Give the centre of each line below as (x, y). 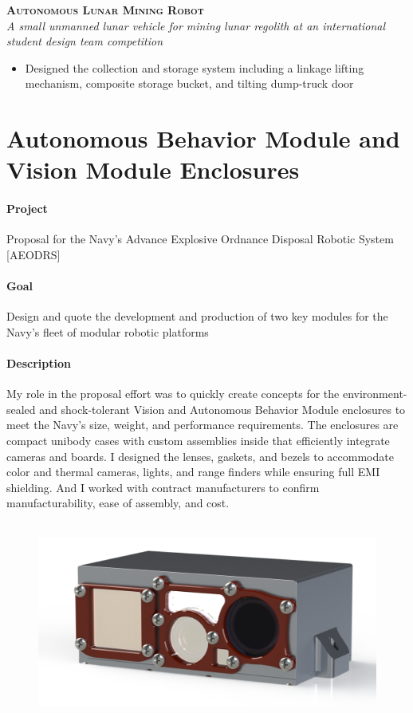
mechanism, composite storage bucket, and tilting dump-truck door (189, 83)
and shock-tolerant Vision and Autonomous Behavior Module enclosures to (222, 409)
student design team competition (85, 41)
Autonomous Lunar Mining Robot (105, 10)
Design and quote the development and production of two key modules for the (197, 316)
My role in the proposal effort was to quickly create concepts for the (173, 394)
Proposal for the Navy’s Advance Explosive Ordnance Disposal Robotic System (200, 239)
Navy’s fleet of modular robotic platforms (108, 331)
